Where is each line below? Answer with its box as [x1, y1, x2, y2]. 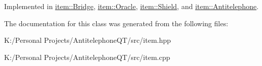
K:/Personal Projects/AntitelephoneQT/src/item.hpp [4, 35, 171, 45]
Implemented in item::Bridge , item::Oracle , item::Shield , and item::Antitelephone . [4, 1, 259, 11]
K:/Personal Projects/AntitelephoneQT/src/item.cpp [4, 51, 170, 62]
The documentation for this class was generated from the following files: [4, 18, 228, 28]
